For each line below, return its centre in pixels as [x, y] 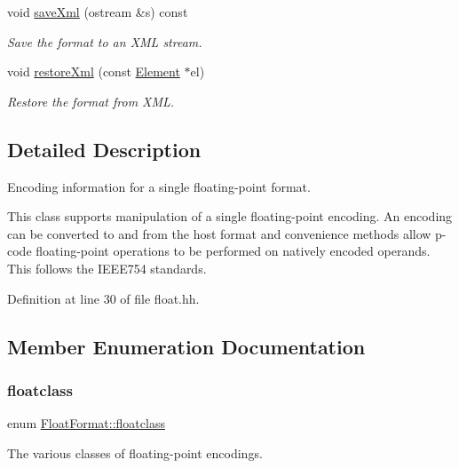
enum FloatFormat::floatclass [86, 423]
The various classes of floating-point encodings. [135, 452]
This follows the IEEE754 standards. [107, 268]
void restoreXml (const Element [94, 71]
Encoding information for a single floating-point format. [159, 186]
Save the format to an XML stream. [105, 41]
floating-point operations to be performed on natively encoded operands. [233, 251]
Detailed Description [104, 149]
